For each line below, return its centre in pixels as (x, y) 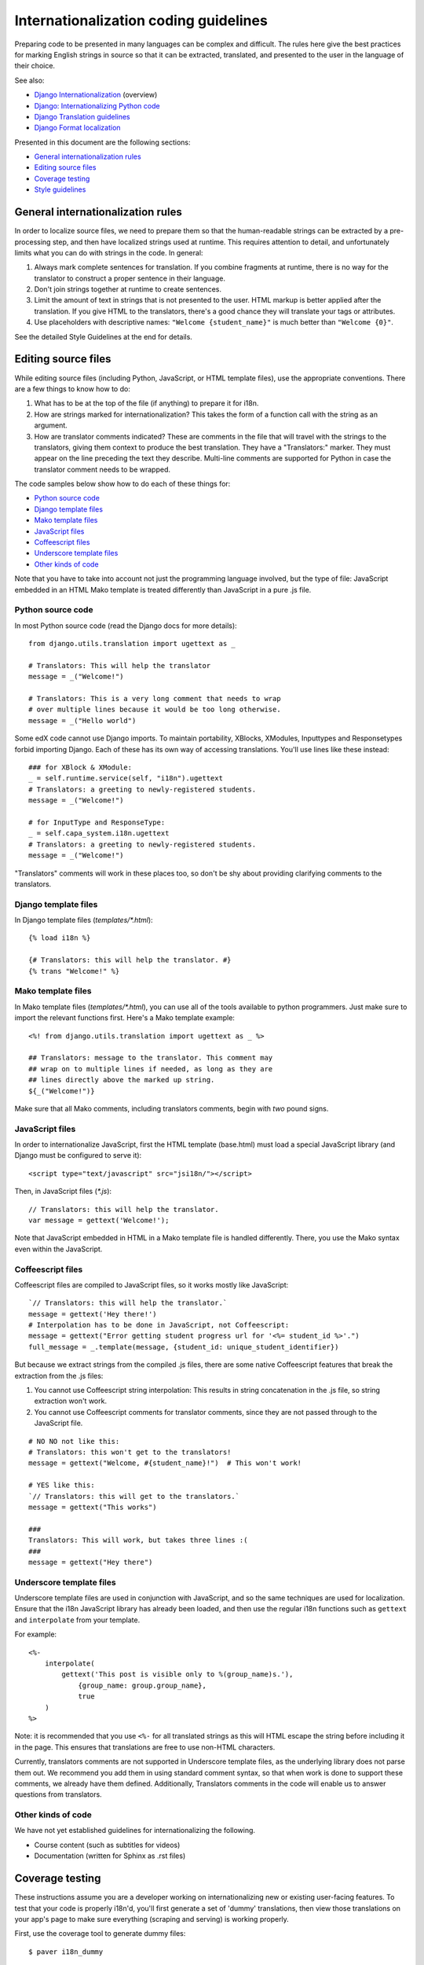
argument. (51, 425)
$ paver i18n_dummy (66, 1952)
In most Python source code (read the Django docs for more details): (126, 626)
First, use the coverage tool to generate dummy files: (100, 1934)
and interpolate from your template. (77, 1620)
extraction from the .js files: (59, 1375)
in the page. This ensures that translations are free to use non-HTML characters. (145, 1747)
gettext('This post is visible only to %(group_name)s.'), (177, 1675)
